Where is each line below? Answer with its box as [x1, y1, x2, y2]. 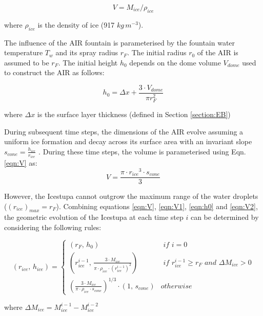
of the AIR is [197, 47, 238, 58]
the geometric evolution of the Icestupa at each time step [4, 212, 184, 222]
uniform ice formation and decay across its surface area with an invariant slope [4, 136, 252, 147]
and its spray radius [55, 47, 118, 58]
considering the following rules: [4, 222, 102, 233]
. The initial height [58, 57, 118, 67]
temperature [4, 47, 43, 58]
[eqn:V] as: [4, 157, 37, 168]
